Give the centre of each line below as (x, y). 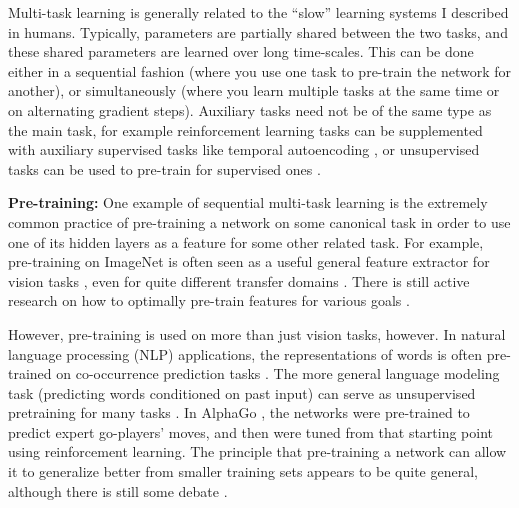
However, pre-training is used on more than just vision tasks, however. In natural (257, 333)
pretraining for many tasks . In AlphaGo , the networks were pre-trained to (239, 412)
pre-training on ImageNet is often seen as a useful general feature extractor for (249, 261)
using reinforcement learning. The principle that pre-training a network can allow (257, 451)
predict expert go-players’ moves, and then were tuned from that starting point (251, 431)
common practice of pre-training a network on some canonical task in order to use (259, 221)
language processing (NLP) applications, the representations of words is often (245, 353)
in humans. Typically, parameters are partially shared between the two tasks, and (258, 31)
